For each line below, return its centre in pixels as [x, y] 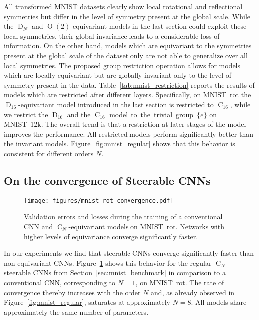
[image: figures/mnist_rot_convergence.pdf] [99, 200]
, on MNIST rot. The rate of [180, 282]
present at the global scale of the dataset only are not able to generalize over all [126, 55]
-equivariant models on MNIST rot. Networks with [146, 226]
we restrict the [26, 114]
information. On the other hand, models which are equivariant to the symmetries [128, 46]
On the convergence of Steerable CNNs [107, 180]
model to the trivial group [151, 114]
